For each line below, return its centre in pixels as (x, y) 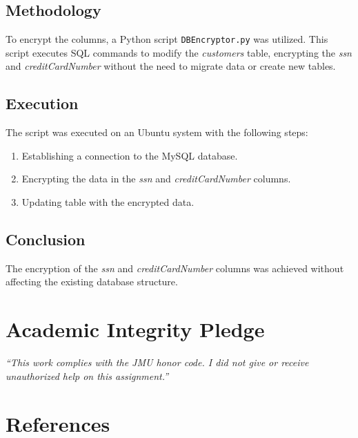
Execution (42, 103)
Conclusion (46, 239)
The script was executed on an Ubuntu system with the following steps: (157, 132)
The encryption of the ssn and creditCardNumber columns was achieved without (175, 268)
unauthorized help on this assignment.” (87, 375)
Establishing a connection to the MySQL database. (130, 155)
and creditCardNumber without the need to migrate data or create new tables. (171, 66)
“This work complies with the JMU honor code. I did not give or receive (157, 362)
